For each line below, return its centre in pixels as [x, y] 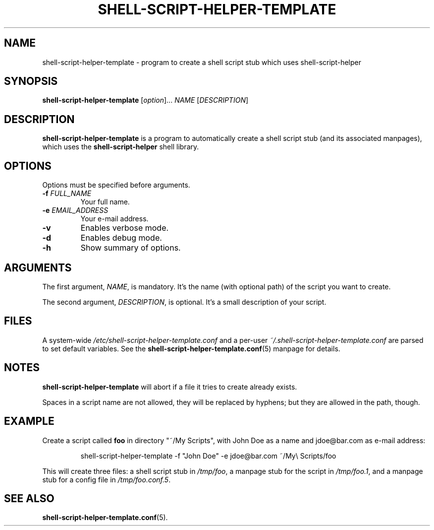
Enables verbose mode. [125, 228]
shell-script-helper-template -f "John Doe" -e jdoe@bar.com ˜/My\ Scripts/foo [208, 456]
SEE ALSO [29, 498]
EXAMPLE [29, 421]
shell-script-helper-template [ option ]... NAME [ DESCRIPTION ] [145, 100]
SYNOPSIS [31, 81]
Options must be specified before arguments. [116, 185]
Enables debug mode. [121, 238]
